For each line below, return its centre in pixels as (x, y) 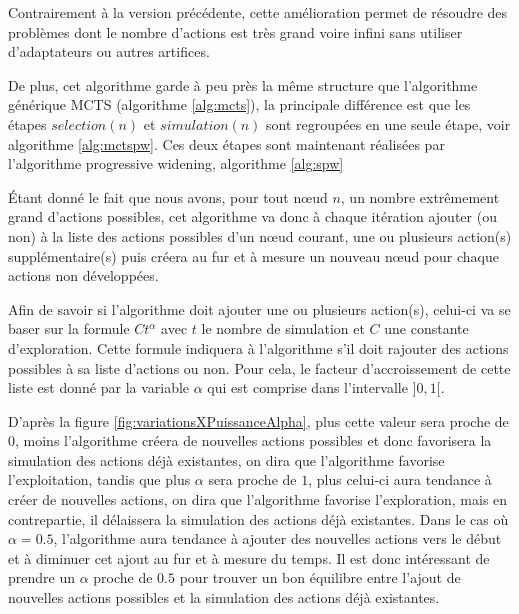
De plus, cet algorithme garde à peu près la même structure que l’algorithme (243, 84)
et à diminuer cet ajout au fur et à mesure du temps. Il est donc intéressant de (249, 557)
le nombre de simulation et (283, 328)
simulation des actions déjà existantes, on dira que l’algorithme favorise (226, 459)
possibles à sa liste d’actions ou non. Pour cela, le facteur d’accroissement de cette (259, 367)
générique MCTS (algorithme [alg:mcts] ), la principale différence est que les (239, 104)
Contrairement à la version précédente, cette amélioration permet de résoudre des (258, 12)
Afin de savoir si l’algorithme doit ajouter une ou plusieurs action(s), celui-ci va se (259, 308)
